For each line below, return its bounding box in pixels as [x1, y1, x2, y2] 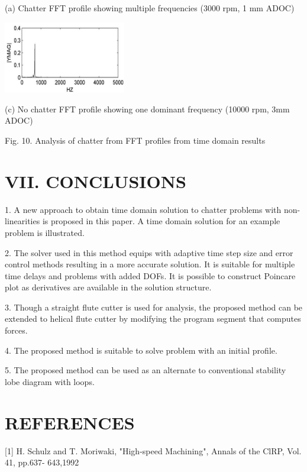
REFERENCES [5, 410, 135, 434]
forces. [5, 324, 28, 337]
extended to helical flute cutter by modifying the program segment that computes [5, 312, 301, 325]
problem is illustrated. [5, 226, 85, 238]
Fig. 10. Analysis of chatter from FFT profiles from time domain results [5, 134, 266, 146]
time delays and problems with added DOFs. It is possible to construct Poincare [5, 269, 296, 282]
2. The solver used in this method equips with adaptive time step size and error [5, 246, 293, 258]
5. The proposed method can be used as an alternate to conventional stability [5, 364, 286, 376]
